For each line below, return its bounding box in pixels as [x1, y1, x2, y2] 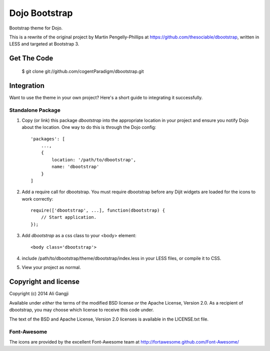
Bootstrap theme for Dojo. [9, 25, 63, 31]
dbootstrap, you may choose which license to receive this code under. [9, 307, 154, 313]
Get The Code [9, 54, 53, 62]
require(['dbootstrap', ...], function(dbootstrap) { [30, 208, 165, 213]
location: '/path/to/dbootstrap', [51, 157, 136, 162]
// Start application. [40, 215, 97, 220]
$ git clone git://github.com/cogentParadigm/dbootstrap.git [21, 68, 144, 74]
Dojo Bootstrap [9, 7, 73, 18]
